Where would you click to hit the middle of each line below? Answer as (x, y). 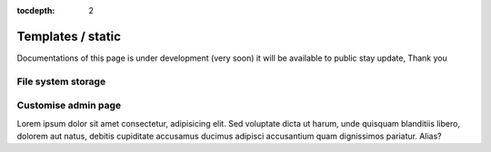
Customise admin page (69, 106)
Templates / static (69, 36)
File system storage (61, 81)
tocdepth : (36, 10)
